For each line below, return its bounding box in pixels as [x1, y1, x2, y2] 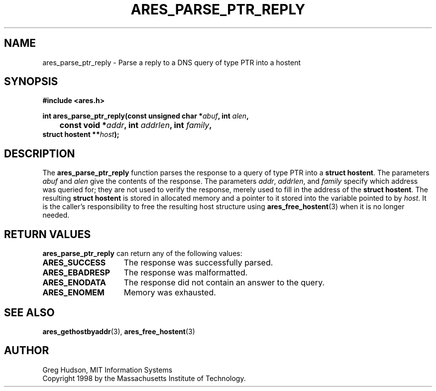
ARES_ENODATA [42, 277, 107, 288]
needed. [42, 211, 70, 220]
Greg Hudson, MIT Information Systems [42, 365, 173, 374]
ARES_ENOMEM [42, 287, 105, 298]
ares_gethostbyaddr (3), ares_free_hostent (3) [42, 327, 195, 336]
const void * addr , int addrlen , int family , [59, 120, 212, 130]
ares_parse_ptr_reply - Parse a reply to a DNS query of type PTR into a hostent [42, 58, 301, 67]
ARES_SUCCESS [42, 258, 106, 268]
